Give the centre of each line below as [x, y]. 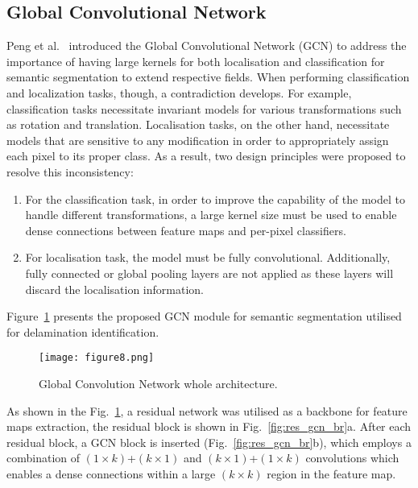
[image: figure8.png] [97, 358]
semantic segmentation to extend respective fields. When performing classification [208, 77]
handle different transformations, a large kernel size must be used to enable [211, 215]
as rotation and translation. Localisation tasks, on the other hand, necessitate [198, 124]
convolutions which [352, 458]
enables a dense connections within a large [111, 473]
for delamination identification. [83, 331]
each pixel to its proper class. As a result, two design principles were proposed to [206, 156]
